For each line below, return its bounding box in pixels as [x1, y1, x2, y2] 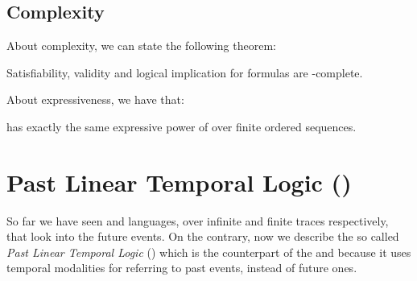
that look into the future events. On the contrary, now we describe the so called [6, 228, 399, 245]
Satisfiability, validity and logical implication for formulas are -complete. [6, 64, 363, 81]
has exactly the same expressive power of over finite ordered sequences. [6, 118, 357, 134]
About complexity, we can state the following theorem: [6, 37, 276, 54]
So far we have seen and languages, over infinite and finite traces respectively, [6, 212, 389, 229]
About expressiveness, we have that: [6, 91, 184, 108]
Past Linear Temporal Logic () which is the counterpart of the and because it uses [6, 243, 411, 260]
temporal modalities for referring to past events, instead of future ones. [6, 259, 357, 276]
